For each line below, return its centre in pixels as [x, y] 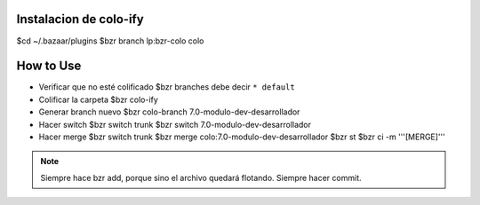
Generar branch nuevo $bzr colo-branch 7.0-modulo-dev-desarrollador [169, 112]
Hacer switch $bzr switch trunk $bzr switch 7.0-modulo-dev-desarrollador [175, 124]
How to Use [49, 66]
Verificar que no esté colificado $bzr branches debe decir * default [167, 87]
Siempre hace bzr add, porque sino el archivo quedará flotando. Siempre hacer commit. [201, 177]
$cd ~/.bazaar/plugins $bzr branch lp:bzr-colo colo [110, 41]
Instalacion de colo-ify [80, 19]
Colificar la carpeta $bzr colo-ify [99, 99]
